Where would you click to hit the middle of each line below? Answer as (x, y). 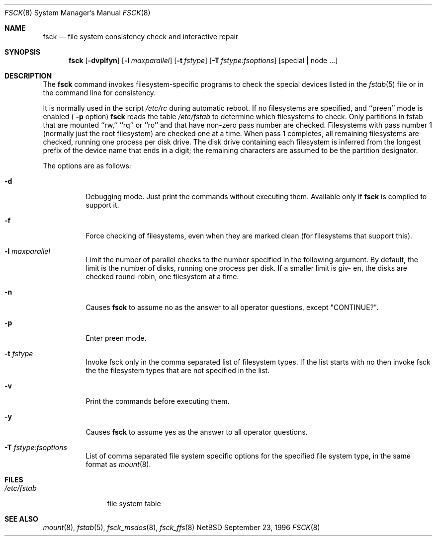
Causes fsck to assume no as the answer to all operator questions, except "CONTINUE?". (232, 307)
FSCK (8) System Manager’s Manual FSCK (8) (78, 13)
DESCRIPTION (28, 76)
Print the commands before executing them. (158, 401)
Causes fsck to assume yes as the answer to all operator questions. (197, 432)
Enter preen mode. (116, 338)
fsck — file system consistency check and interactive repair (141, 37)
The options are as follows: (87, 166)
